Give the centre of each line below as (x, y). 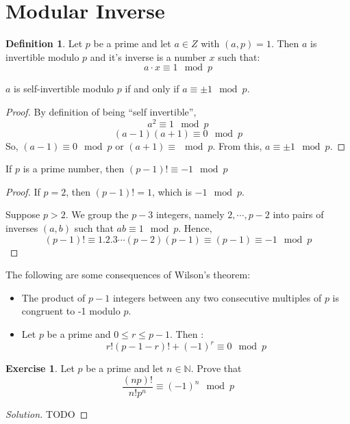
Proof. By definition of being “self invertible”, (101, 111)
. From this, (237, 145)
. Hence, (195, 227)
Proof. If (23, 191)
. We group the (97, 214)
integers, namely (190, 214)
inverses (22, 227)
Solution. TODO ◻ (47, 413)
